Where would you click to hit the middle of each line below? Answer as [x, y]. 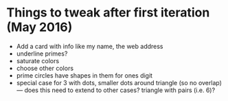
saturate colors [38, 60]
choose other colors [45, 68]
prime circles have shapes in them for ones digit [84, 75]
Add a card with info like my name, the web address [90, 46]
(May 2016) [39, 27]
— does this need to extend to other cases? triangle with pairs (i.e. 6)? [116, 90]
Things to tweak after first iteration [108, 13]
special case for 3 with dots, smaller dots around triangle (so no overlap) [119, 82]
